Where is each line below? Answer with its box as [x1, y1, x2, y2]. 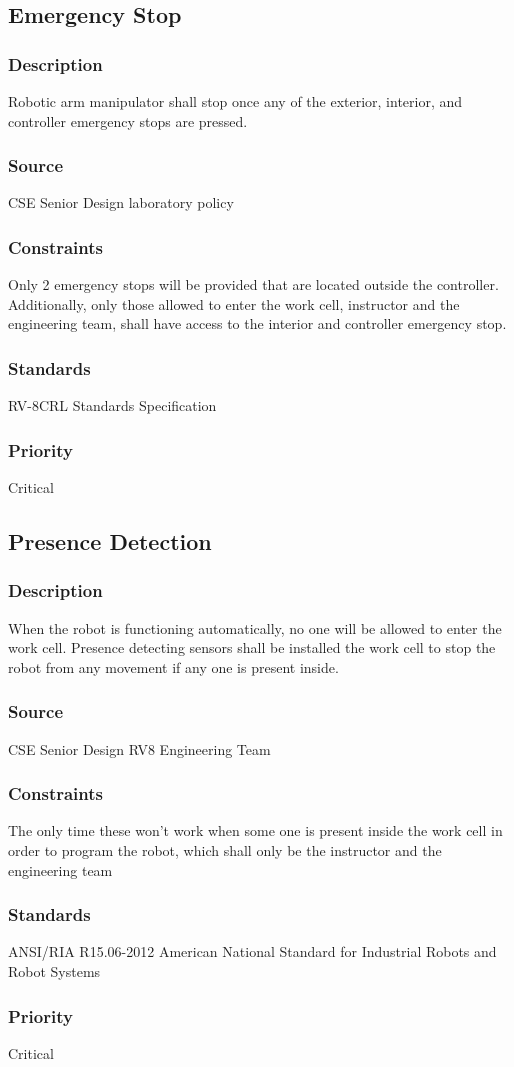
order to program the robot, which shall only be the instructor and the [8, 840, 442, 861]
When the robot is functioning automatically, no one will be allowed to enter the [8, 617, 502, 638]
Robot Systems [8, 961, 101, 982]
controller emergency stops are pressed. [8, 110, 248, 131]
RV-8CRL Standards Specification [8, 395, 217, 416]
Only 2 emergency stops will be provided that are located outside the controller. [8, 274, 499, 295]
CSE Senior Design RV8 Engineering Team [8, 738, 271, 759]
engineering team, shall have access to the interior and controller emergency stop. [8, 313, 507, 334]
